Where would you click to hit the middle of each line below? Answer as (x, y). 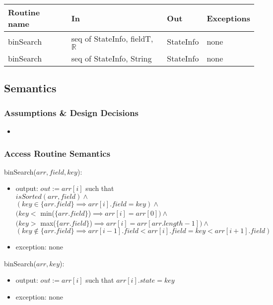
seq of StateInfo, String (111, 58)
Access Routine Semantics (57, 153)
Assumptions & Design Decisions (71, 112)
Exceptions (228, 18)
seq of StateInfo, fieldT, (112, 38)
